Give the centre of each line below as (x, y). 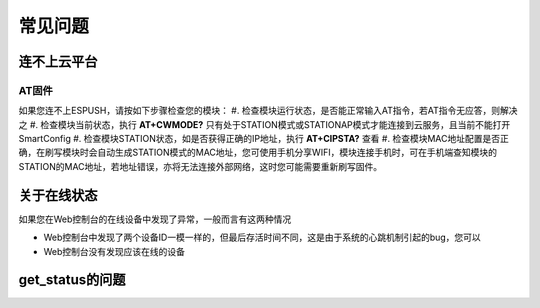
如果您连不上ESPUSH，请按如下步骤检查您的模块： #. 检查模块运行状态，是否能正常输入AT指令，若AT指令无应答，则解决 (268, 111)
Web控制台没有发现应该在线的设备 (114, 251)
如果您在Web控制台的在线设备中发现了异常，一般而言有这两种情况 (155, 219)
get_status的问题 (72, 280)
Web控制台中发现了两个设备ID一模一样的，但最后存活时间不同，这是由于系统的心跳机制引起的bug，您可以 (262, 237)
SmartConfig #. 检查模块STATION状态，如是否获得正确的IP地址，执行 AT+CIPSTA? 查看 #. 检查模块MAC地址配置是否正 (263, 139)
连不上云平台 (58, 61)
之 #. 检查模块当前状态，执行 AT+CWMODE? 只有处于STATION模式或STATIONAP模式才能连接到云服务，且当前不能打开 (264, 124)
